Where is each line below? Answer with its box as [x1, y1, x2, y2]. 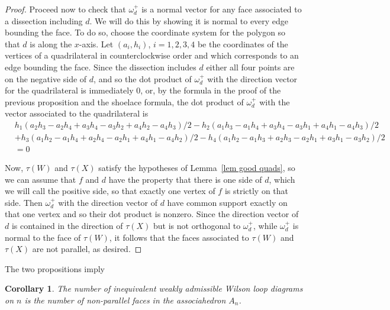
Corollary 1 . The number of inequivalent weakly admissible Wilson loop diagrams [5, 282, 303, 295]
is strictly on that [224, 185, 289, 197]
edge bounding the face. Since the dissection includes [5, 60, 196, 73]
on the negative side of [5, 72, 87, 85]
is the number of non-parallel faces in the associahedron [24, 293, 226, 306]
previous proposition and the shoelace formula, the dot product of [5, 95, 244, 108]
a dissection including [5, 14, 83, 27]
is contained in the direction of [11, 219, 123, 231]
